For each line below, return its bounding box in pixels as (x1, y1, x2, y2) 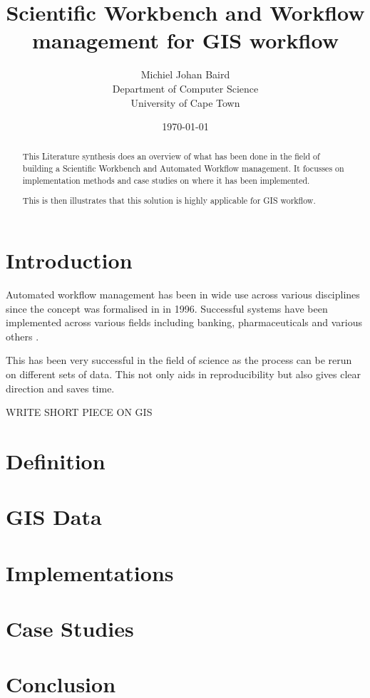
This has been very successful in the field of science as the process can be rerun (6, 353, 352, 368)
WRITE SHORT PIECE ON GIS (6, 405, 153, 420)
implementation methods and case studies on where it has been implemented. (22, 174, 310, 186)
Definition (6, 446, 106, 475)
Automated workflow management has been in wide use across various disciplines (6, 286, 360, 301)
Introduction (6, 246, 133, 274)
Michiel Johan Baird (140, 67, 230, 82)
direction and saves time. (6, 380, 115, 395)
